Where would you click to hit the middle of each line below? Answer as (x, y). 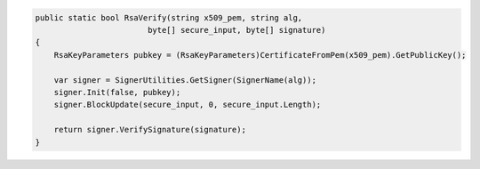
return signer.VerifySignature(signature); (150, 130)
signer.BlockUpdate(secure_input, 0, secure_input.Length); (188, 105)
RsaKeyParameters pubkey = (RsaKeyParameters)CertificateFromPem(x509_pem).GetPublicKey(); (260, 55)
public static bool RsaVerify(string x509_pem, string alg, (169, 17)
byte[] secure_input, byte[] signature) (236, 30)
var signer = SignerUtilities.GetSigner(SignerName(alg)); (185, 80)
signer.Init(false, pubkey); (117, 92)
